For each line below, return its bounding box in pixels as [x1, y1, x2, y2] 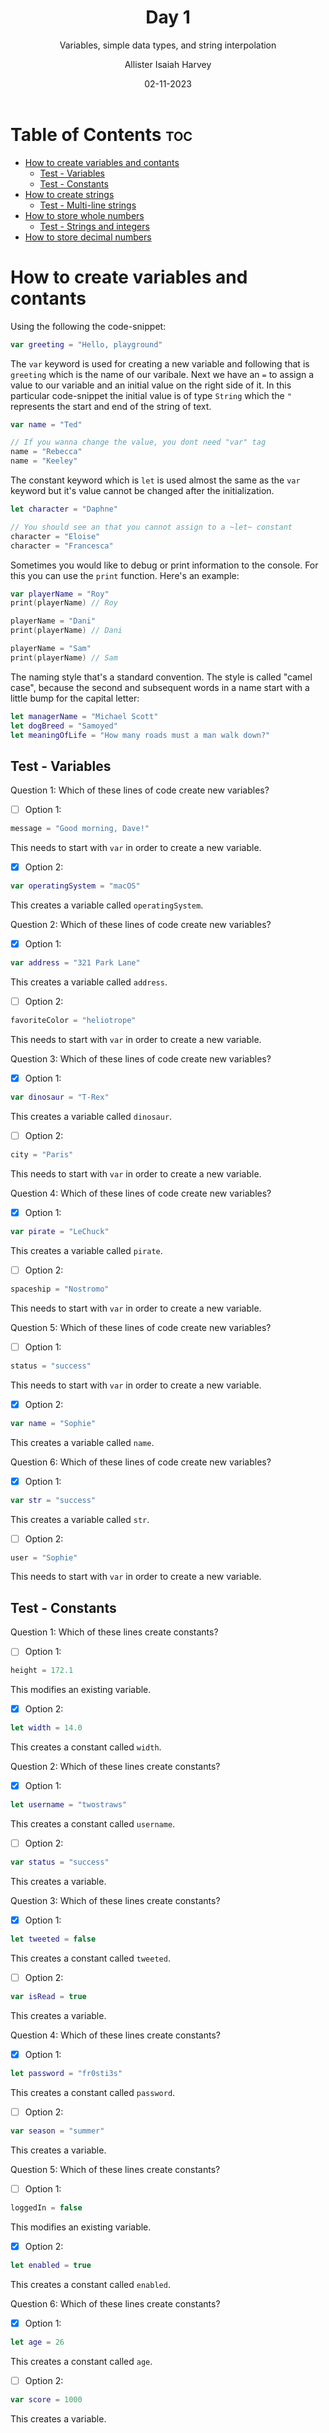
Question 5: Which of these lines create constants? [10, 2163, 221, 2175]
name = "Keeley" [10, 456, 78, 466]
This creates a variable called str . [10, 1513, 150, 1525]
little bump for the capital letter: [10, 692, 140, 704]
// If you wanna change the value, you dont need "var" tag [10, 437, 267, 448]
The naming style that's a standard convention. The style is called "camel [10, 671, 313, 683]
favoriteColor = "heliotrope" [10, 1016, 137, 1026]
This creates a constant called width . [10, 1741, 162, 1753]
